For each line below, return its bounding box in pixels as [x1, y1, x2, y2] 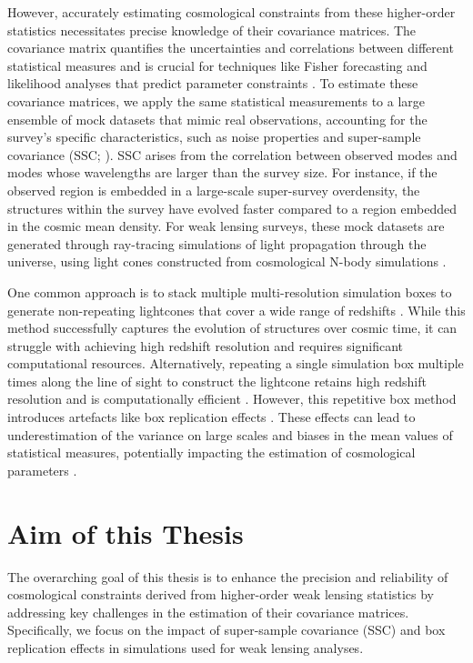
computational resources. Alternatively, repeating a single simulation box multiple [7, 354, 464, 373]
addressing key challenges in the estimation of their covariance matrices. [7, 602, 409, 621]
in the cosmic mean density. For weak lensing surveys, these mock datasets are [7, 216, 445, 236]
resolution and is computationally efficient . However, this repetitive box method [7, 389, 457, 408]
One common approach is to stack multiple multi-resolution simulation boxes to [7, 282, 452, 301]
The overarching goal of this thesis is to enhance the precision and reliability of [7, 567, 448, 586]
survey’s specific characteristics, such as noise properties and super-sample [7, 127, 421, 146]
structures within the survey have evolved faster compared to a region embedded [7, 198, 458, 217]
